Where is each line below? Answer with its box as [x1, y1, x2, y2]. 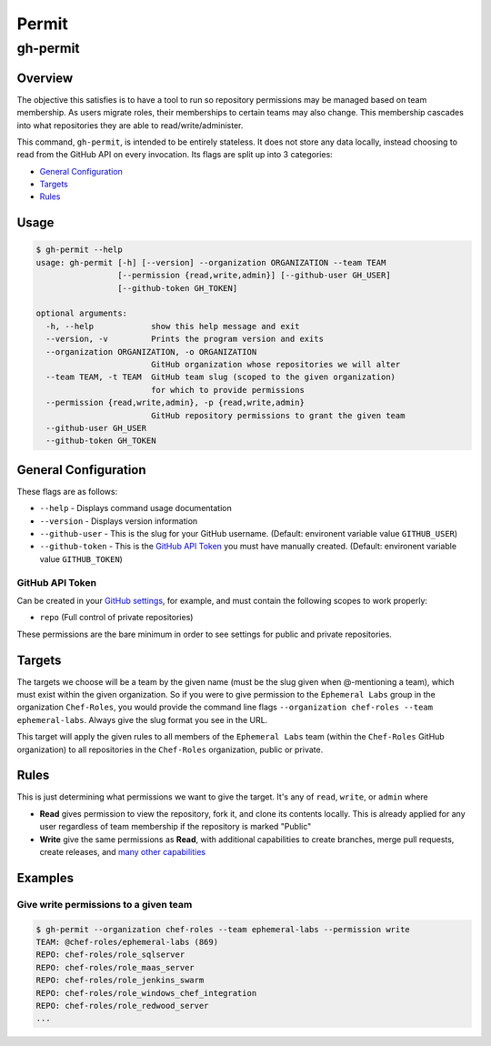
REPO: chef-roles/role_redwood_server [35, 1001, 209, 1011]
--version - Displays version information [39, 515, 198, 527]
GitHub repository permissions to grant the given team [150, 410, 406, 420]
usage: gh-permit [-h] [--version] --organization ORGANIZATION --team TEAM [35, 257, 386, 267]
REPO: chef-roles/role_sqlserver [35, 950, 185, 960]
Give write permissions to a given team [16, 898, 193, 910]
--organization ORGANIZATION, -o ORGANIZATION [45, 347, 257, 357]
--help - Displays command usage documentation [39, 503, 232, 514]
